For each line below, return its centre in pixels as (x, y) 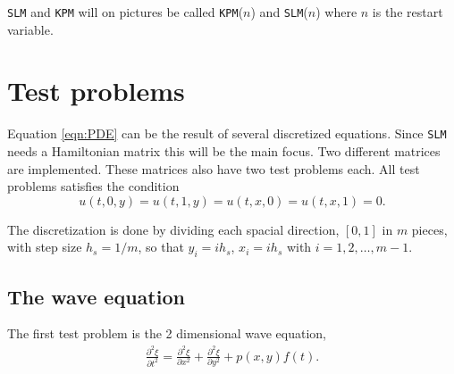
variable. (30, 29)
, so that (161, 247)
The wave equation (96, 296)
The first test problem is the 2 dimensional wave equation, (167, 333)
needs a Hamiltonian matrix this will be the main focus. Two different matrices (224, 151)
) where (336, 12)
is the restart (408, 12)
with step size (45, 247)
